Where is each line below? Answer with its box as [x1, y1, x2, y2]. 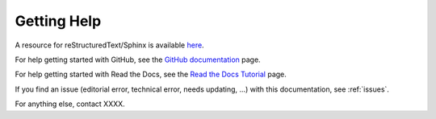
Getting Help [15, 12, 102, 30]
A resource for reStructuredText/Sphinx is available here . [15, 40, 205, 50]
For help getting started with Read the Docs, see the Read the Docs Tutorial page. [15, 69, 287, 80]
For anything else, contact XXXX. [15, 99, 125, 109]
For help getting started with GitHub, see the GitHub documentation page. [15, 55, 262, 64]
